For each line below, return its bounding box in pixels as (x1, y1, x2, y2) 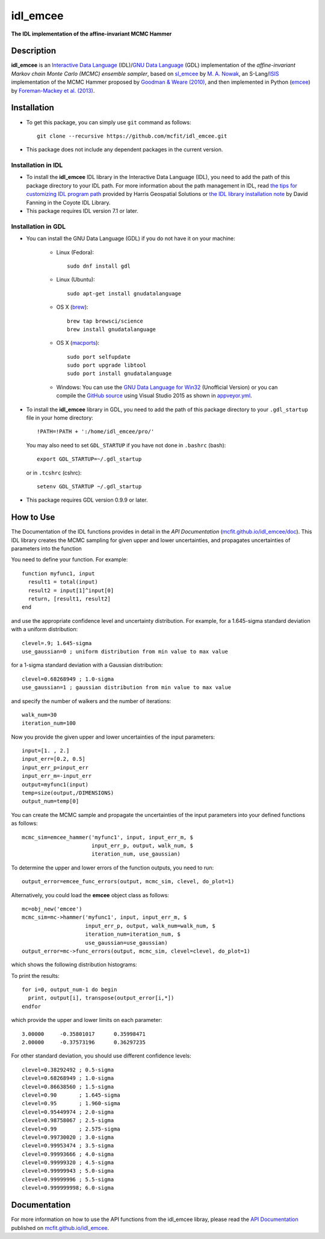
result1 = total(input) (28, 579, 99, 585)
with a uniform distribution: (11, 626, 78, 633)
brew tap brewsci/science (67, 317, 144, 324)
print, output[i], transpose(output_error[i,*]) (28, 995, 175, 1001)
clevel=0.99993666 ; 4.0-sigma (22, 1150, 114, 1158)
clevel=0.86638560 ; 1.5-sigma (22, 1083, 114, 1090)
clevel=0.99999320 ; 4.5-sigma (22, 1159, 114, 1166)
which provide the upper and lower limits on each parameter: (11, 1017, 162, 1024)
